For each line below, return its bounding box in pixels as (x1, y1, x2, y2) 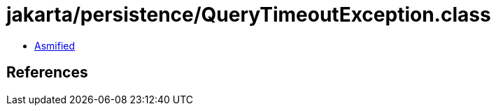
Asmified (34, 39, 76, 52)
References (6, 64, 88, 82)
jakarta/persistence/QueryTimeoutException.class (6, 3, 491, 27)
